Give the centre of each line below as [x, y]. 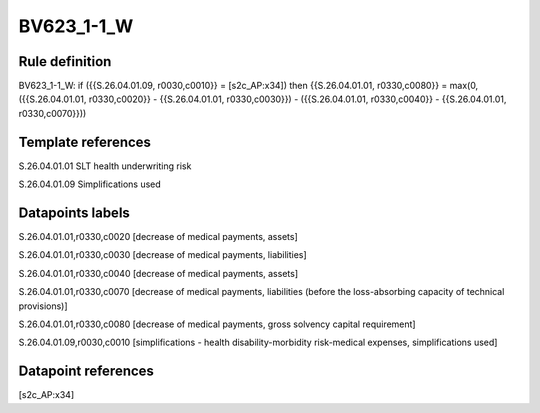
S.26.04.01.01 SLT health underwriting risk [105, 166]
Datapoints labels [74, 212]
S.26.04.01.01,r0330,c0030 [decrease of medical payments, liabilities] [162, 255]
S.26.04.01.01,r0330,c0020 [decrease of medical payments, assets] [158, 237]
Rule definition [65, 61]
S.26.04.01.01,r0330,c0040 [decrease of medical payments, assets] [158, 273]
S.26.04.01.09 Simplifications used [90, 184]
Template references [85, 141]
